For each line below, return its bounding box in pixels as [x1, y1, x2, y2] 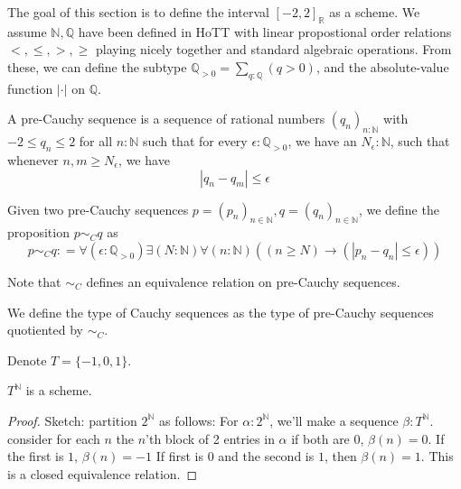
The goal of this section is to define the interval [7, 3, 269, 21]
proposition [7, 223, 70, 242]
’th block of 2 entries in [146, 429, 275, 447]
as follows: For [159, 411, 239, 429]
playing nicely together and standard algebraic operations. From [95, 40, 452, 59]
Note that [7, 272, 61, 291]
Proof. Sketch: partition [7, 411, 137, 429]
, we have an [287, 132, 357, 151]
